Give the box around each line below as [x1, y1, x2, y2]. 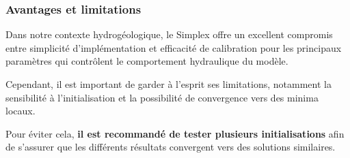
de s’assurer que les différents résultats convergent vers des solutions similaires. [5, 140, 336, 154]
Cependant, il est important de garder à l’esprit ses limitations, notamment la [5, 77, 332, 91]
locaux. [5, 104, 36, 118]
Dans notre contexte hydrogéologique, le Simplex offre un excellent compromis [5, 27, 333, 42]
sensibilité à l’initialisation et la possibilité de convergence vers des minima [5, 90, 319, 104]
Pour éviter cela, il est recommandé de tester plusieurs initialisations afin [5, 126, 345, 140]
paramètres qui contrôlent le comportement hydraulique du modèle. [5, 54, 288, 68]
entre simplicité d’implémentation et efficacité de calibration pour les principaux [5, 40, 342, 54]
